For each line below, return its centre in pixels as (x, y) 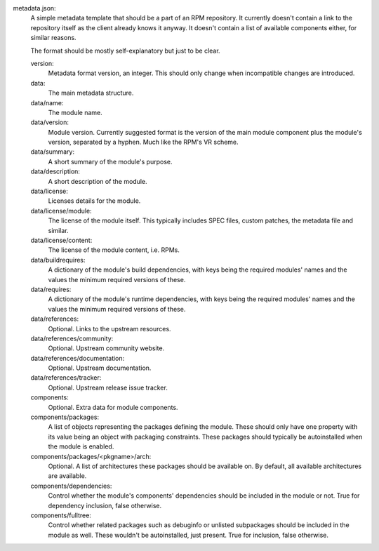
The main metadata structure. (91, 93)
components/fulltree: (61, 515)
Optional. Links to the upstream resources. (109, 328)
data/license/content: (61, 240)
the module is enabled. (81, 446)
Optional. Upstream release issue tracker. (108, 387)
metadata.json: (34, 8)
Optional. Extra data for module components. (113, 407)
